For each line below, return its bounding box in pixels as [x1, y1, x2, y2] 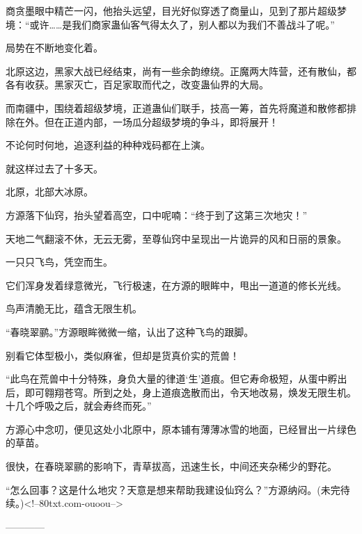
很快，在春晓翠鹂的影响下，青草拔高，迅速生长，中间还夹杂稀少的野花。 [6, 459, 337, 474]
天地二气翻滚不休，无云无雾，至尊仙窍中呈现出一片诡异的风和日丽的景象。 [6, 231, 347, 245]
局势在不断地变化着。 [6, 40, 103, 55]
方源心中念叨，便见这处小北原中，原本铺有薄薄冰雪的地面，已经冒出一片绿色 [6, 421, 356, 436]
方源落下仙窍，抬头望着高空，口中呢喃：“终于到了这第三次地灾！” [6, 207, 308, 222]
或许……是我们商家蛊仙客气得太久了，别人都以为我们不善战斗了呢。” [29, 17, 335, 31]
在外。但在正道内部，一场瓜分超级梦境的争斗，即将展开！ [15, 114, 278, 129]
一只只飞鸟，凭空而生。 [6, 254, 113, 269]
